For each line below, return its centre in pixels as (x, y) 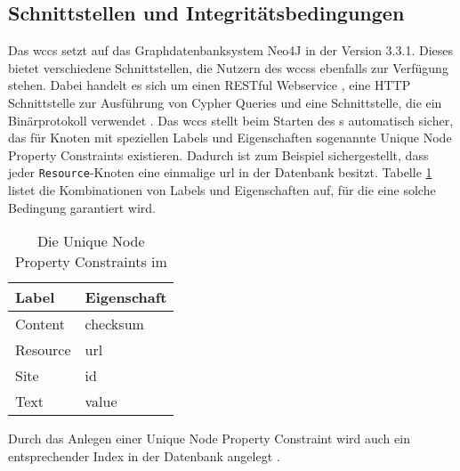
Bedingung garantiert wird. (82, 207)
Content (40, 324)
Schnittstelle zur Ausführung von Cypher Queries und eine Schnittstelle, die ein (225, 102)
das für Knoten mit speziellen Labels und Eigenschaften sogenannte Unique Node (230, 138)
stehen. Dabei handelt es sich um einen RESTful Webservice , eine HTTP (210, 85)
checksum (114, 324)
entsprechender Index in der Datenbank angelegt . (144, 455)
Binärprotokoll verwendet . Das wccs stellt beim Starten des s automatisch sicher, (231, 120)
